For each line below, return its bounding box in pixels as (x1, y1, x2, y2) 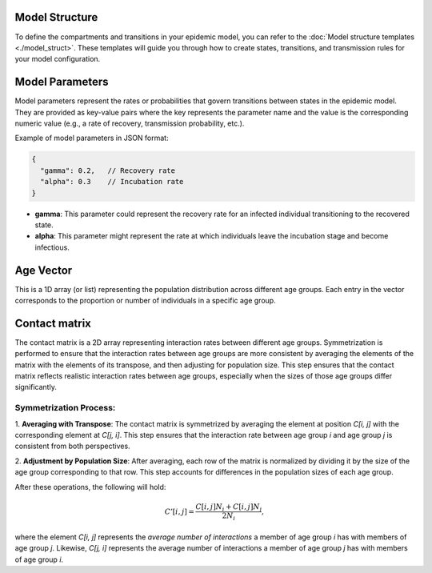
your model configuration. (14, 54, 101, 64)
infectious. (34, 242, 70, 252)
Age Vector (14, 263, 73, 277)
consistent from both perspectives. (14, 441, 131, 451)
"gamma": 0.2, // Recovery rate (40, 166, 176, 175)
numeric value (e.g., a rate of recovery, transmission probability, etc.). (14, 118, 245, 128)
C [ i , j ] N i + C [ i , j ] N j (195, 502, 262, 513)
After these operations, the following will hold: (14, 482, 166, 491)
